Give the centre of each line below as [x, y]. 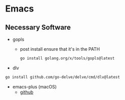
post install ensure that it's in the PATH [60, 49]
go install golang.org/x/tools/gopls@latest [67, 58]
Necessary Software [38, 27]
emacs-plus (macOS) [34, 86]
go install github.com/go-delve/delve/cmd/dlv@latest [63, 77]
